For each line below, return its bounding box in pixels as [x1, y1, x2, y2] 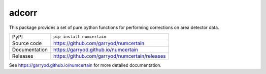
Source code [12, 40, 42, 47]
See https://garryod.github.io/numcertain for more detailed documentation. [9, 62, 162, 68]
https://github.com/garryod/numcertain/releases [53, 52, 166, 59]
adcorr [9, 7, 37, 18]
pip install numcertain [53, 34, 107, 39]
